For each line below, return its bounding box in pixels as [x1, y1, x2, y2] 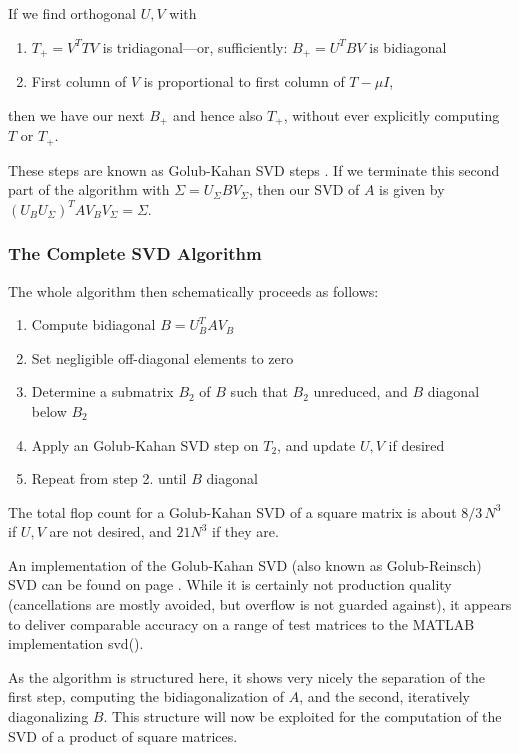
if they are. [212, 521, 279, 542]
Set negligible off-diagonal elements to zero [31, 347, 294, 368]
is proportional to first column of [143, 71, 345, 92]
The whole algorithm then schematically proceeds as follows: [8, 280, 379, 301]
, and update [277, 434, 356, 455]
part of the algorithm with [8, 179, 170, 200]
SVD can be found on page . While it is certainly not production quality [8, 574, 452, 595]
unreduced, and [313, 381, 408, 402]
